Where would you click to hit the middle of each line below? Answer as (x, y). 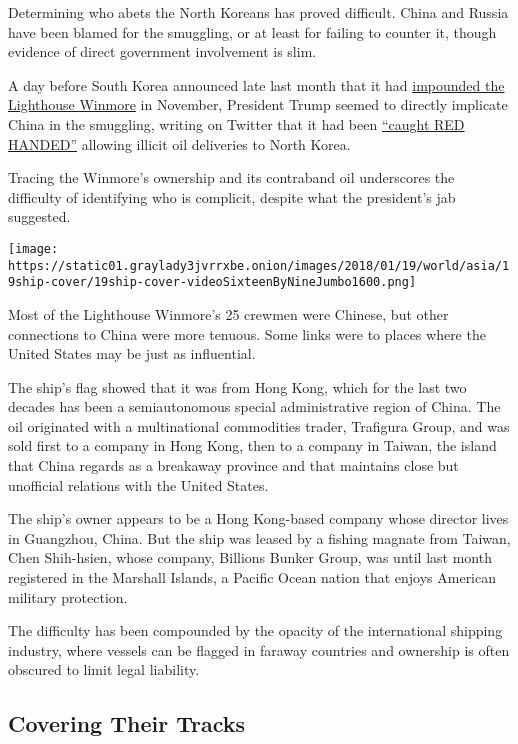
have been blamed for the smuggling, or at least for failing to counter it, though (252, 31)
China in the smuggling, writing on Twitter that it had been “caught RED (236, 123)
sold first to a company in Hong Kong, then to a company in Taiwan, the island (252, 445)
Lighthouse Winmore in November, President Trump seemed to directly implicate (258, 104)
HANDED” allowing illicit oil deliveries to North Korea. (179, 143)
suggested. (39, 216)
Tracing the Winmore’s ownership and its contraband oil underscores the (231, 177)
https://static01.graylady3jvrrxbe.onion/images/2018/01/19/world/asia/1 (259, 265)
